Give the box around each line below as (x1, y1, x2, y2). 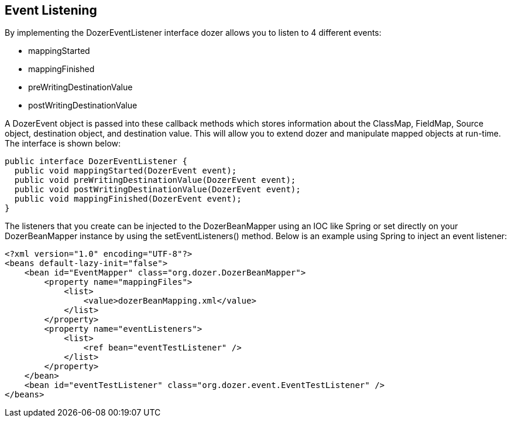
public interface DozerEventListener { (5, 156, 187, 166)
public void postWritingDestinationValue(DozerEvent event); (14, 185, 301, 195)
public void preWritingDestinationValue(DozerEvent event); (14, 175, 296, 185)
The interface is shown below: (5, 138, 121, 149)
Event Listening (5, 3, 97, 18)
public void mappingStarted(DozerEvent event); (14, 166, 237, 176)
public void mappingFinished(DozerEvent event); (14, 194, 242, 204)
